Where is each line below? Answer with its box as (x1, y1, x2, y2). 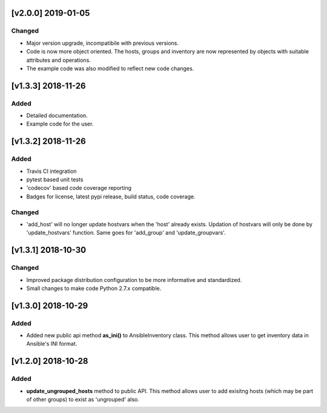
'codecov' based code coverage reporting (26, 184, 132, 192)
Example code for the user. (26, 120, 94, 127)
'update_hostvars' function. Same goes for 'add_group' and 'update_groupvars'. (26, 229, 226, 237)
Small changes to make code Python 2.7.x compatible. (26, 284, 162, 292)
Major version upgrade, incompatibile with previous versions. (26, 39, 179, 47)
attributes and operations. (26, 56, 91, 64)
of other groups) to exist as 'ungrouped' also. (26, 395, 139, 403)
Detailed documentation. (26, 112, 88, 119)
